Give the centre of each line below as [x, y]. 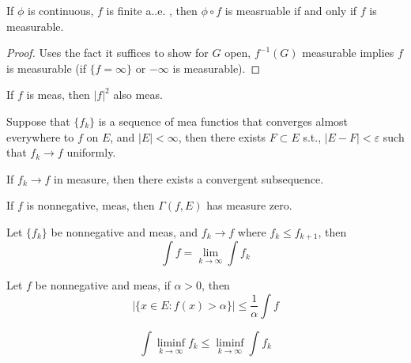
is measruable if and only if [291, 10]
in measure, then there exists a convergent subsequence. [189, 178]
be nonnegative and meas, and [124, 231]
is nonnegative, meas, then [90, 205]
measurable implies [348, 53]
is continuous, [61, 10]
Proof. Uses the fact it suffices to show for [107, 53]
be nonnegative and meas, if [103, 285]
